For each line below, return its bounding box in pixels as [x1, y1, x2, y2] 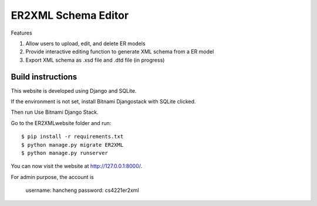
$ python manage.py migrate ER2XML [21, 141, 124, 148]
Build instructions [11, 72, 77, 82]
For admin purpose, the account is [11, 173, 94, 180]
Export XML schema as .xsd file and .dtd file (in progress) [25, 56, 165, 63]
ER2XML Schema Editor [11, 9, 129, 22]
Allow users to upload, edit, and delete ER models [25, 40, 146, 47]
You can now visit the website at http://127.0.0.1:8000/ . [11, 163, 143, 170]
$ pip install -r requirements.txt [21, 133, 124, 140]
